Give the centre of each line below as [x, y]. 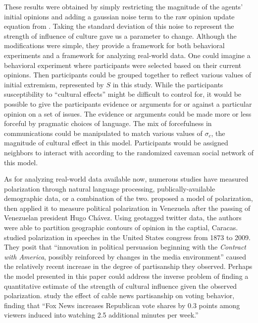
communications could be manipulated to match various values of [103, 133]
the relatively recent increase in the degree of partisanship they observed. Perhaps [128, 266]
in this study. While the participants [168, 84]
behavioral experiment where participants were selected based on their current [123, 65]
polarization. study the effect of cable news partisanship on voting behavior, [119, 295]
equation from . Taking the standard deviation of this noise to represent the [119, 26]
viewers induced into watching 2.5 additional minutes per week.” [101, 315]
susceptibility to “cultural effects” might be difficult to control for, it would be [123, 94]
